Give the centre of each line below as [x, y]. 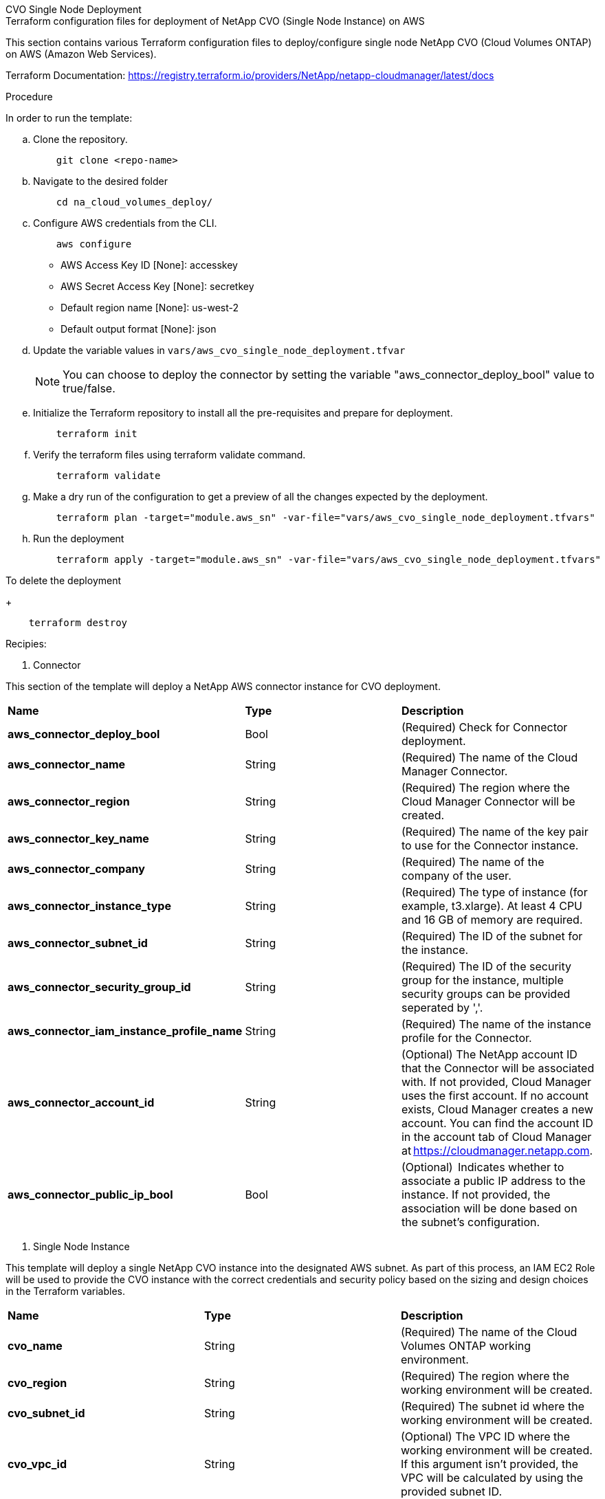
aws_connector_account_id [81, 1102]
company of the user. [456, 876]
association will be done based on [489, 1208]
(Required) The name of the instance [496, 1024]
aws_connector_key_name [78, 839]
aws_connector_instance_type [89, 906]
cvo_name [35, 1346]
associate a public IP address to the [493, 1181]
